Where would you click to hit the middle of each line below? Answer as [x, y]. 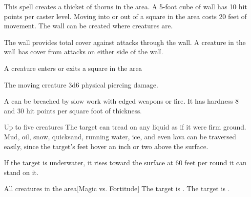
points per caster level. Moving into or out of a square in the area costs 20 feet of [125, 16]
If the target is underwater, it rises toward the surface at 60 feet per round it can [125, 163]
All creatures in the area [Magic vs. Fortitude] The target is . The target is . [117, 188]
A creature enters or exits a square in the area [73, 68]
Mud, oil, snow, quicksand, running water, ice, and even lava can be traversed [120, 136]
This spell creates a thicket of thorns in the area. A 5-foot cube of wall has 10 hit [125, 6]
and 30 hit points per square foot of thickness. [73, 110]
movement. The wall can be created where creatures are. [88, 26]
